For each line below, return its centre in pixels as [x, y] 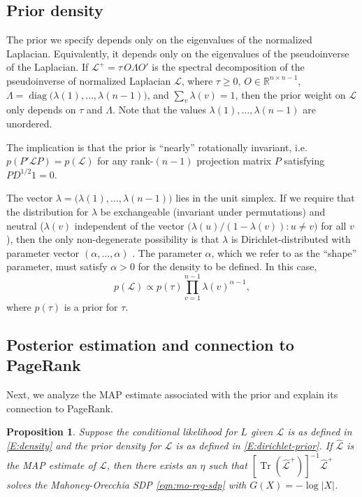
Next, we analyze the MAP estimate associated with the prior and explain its [172, 394]
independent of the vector [129, 225]
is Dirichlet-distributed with [291, 239]
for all [334, 225]
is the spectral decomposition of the [228, 67]
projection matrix [234, 161]
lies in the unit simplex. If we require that [265, 198]
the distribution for [48, 211]
